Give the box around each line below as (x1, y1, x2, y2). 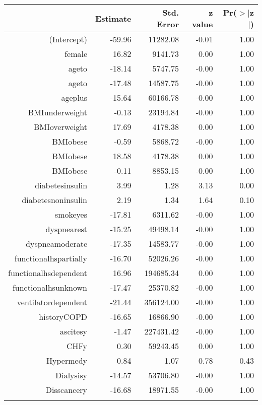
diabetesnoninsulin (22, 194, 88, 206)
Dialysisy (55, 369, 88, 381)
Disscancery (45, 384, 88, 395)
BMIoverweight (33, 121, 88, 132)
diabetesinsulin (35, 179, 88, 191)
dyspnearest (45, 223, 88, 235)
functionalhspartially (14, 252, 88, 264)
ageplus (61, 92, 88, 103)
